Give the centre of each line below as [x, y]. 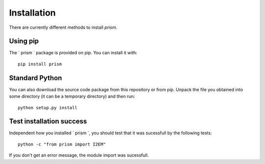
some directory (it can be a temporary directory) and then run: [72, 96]
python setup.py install [48, 108]
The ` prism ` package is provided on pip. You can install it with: [73, 53]
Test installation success [48, 121]
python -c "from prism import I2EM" [62, 144]
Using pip [24, 41]
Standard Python [36, 78]
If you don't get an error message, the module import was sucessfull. [79, 155]
